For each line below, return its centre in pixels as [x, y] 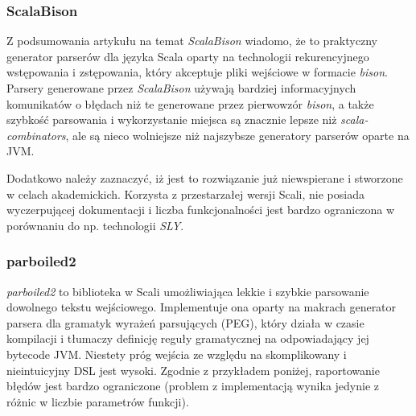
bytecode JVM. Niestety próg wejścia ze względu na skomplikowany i [177, 354]
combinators [36, 135]
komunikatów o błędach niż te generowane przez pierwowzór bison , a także [190, 103]
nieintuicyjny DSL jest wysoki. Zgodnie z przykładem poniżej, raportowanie [193, 370]
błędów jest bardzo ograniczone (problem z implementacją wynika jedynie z [193, 386]
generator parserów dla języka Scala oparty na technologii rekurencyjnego [188, 56]
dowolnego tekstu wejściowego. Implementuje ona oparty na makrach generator [202, 307]
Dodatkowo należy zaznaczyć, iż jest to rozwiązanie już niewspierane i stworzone [205, 177]
